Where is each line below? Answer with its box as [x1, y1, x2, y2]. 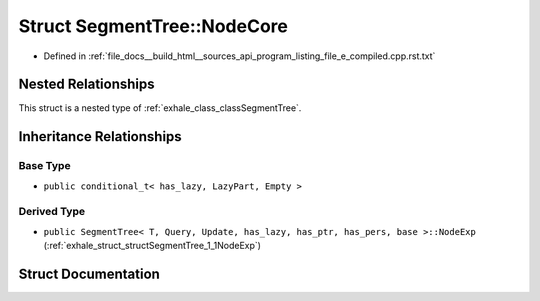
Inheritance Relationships [18, 128, 182, 145]
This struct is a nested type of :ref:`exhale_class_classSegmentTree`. [18, 102, 302, 114]
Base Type [18, 159, 71, 173]
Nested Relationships [18, 76, 155, 93]
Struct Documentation [18, 265, 160, 282]
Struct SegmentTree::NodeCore [18, 15, 289, 37]
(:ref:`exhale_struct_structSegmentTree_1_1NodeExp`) [43, 240, 262, 252]
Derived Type [18, 205, 85, 219]
